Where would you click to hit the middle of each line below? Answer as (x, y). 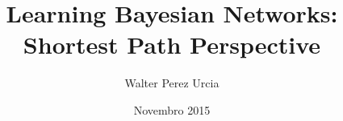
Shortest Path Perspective (172, 44)
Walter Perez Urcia (172, 83)
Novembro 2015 (172, 109)
